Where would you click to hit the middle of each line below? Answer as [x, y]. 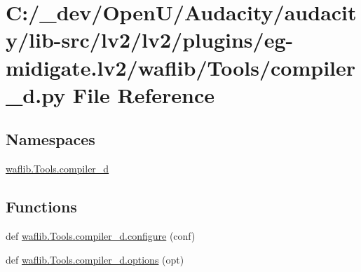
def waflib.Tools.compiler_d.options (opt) [95, 259]
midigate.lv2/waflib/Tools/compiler [181, 67]
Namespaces [50, 139]
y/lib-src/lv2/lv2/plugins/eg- [150, 40]
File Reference [143, 94]
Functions [41, 206]
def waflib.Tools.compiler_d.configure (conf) [101, 235]
